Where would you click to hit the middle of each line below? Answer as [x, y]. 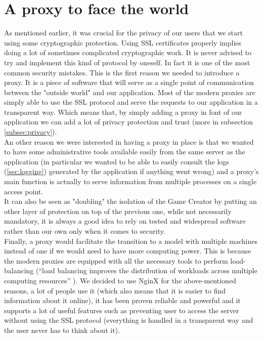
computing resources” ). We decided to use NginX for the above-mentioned [120, 280]
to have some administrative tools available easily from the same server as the [125, 152]
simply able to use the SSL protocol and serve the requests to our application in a [131, 102]
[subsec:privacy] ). [31, 132]
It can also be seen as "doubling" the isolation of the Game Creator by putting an [130, 201]
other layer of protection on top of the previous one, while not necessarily [118, 211]
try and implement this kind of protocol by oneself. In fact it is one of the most [127, 62]
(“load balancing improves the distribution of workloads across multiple [147, 270]
